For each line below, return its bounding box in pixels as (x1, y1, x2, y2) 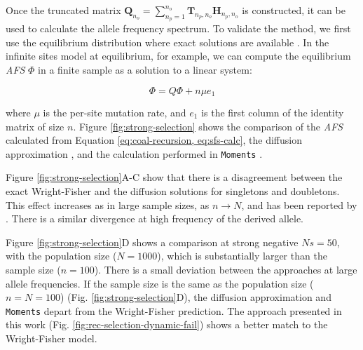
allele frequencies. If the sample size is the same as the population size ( (6, 276, 314, 290)
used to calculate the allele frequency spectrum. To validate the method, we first (6, 21, 351, 36)
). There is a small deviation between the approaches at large (94, 262, 357, 277)
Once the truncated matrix (6, 3, 121, 17)
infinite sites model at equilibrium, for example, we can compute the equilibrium (6, 48, 351, 63)
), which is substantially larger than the (157, 248, 327, 263)
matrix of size (6, 119, 64, 133)
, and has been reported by (241, 197, 357, 212)
